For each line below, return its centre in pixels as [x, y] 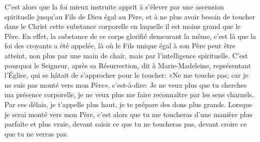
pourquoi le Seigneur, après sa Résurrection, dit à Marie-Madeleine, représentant [128, 65]
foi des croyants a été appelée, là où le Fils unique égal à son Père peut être [120, 46]
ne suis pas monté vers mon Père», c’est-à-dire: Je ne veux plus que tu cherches [126, 84]
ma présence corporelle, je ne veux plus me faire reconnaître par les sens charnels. [129, 94]
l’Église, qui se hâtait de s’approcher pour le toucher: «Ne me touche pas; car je [127, 75]
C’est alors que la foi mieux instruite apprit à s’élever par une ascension [114, 6]
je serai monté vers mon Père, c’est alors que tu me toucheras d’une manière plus [129, 114]
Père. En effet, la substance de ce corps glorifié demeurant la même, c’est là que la [130, 36]
